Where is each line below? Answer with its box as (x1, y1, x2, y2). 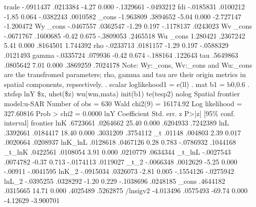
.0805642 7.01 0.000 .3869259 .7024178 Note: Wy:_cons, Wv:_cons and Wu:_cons (4, 59, 252, 70)
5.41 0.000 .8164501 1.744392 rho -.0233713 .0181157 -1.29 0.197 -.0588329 (4, 40, 229, 50)
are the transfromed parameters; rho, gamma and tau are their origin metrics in (4, 69, 246, 80)
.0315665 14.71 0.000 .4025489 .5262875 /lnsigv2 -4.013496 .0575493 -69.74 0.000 (4, 185, 248, 196)
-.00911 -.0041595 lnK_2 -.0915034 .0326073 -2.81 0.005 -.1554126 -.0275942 (4, 166, 234, 176)
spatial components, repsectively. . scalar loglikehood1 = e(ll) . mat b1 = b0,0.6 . (4, 79, 250, 89)
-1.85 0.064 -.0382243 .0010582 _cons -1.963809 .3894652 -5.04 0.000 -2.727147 (4, 11, 242, 21)
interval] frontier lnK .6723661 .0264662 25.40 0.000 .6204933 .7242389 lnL (4, 118, 229, 128)
